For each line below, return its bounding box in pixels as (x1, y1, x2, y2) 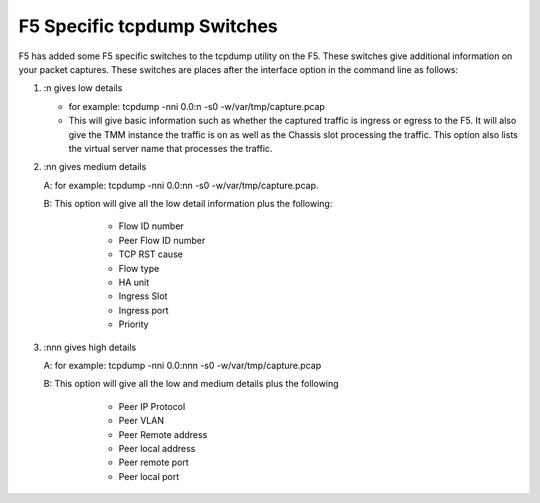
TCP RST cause (118, 248, 184, 260)
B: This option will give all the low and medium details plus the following (43, 378, 339, 390)
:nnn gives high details (43, 341, 137, 353)
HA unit (118, 276, 150, 289)
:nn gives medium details (43, 161, 147, 173)
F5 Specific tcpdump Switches (18, 15, 279, 37)
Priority (118, 318, 149, 330)
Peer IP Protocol (118, 400, 186, 412)
